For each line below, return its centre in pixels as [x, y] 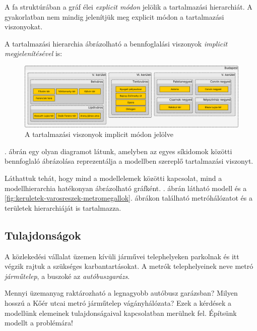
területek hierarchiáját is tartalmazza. [63, 207]
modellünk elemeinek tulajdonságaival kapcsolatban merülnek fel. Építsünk [121, 313]
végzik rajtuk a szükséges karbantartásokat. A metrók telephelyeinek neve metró [129, 266]
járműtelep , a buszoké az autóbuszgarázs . [67, 276]
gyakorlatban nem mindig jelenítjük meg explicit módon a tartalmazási [114, 16]
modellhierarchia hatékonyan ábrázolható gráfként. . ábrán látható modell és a [126, 188]
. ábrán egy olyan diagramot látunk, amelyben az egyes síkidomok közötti [118, 151]
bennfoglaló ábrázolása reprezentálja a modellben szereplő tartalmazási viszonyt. [129, 161]
